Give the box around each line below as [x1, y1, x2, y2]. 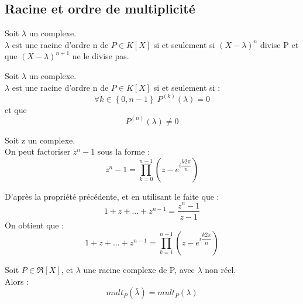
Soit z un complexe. [5, 134, 75, 146]
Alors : [5, 275, 29, 287]
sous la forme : [97, 145, 150, 158]
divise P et [260, 38, 299, 50]
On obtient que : [5, 218, 64, 231]
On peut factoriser [5, 145, 71, 158]
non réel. [205, 264, 236, 276]
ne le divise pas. [72, 50, 129, 62]
